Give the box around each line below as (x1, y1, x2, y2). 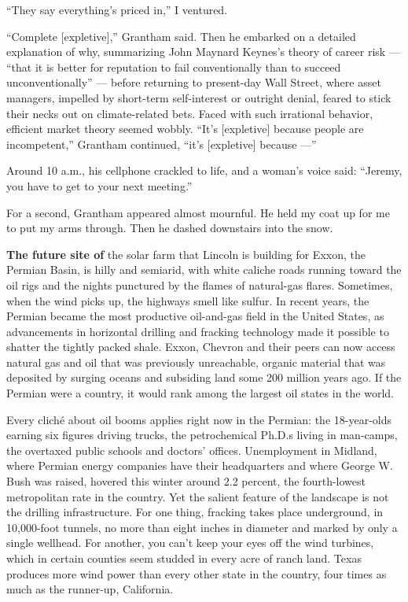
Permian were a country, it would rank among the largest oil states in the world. (6, 385, 394, 401)
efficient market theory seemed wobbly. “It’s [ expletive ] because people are (6, 120, 364, 137)
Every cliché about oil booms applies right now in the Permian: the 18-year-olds (6, 411, 391, 427)
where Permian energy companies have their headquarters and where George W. (6, 457, 393, 474)
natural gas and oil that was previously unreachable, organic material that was (6, 353, 386, 370)
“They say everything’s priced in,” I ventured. (6, 2, 228, 17)
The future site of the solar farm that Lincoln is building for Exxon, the (6, 246, 366, 262)
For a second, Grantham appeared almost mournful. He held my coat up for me (6, 204, 390, 220)
